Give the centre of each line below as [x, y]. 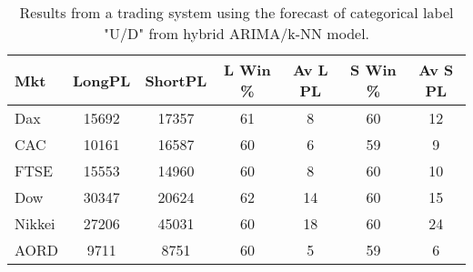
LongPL [102, 80]
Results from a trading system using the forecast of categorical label [236, 12]
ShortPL [176, 80]
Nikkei [35, 223]
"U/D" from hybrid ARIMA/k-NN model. [236, 33]
